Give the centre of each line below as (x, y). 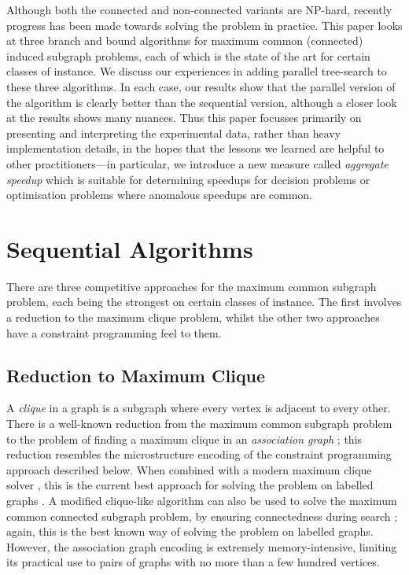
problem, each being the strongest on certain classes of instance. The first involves (204, 302)
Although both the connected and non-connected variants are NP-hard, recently (199, 9)
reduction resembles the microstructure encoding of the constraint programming (199, 454)
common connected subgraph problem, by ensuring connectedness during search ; (202, 516)
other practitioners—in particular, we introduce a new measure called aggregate (197, 163)
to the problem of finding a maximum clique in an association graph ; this (184, 439)
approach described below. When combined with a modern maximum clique (189, 469)
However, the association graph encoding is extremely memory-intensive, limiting (202, 546)
